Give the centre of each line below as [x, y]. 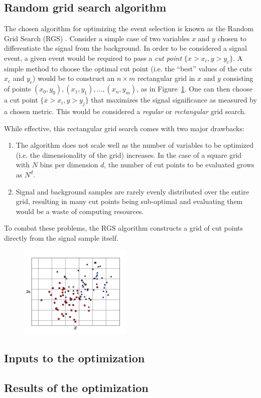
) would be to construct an [74, 78]
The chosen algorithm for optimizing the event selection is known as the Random [129, 28]
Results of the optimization [76, 387]
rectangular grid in [166, 78]
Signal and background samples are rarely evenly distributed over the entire [132, 191]
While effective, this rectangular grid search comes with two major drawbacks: [124, 128]
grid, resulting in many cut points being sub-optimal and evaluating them [129, 201]
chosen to [232, 38]
